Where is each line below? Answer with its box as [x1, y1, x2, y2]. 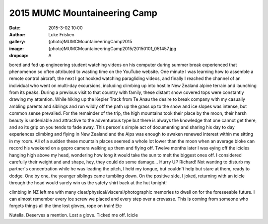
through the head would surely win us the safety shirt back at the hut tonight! [9, 180, 167, 186]
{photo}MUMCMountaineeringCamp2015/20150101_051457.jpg [48, 45, 176, 52]
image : [9, 45, 24, 52]
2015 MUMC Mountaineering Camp [9, 7, 157, 18]
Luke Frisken [48, 31, 74, 37]
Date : [9, 25, 21, 31]
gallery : [9, 39, 26, 45]
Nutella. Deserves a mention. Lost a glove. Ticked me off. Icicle [9, 212, 138, 218]
